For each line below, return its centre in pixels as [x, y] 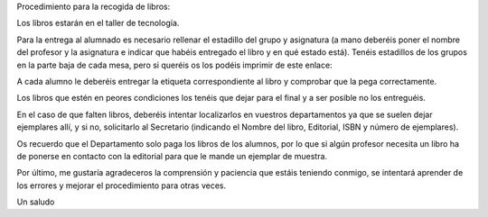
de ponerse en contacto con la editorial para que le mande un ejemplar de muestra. [172, 156]
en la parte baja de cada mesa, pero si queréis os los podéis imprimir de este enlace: [175, 65]
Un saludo [36, 202]
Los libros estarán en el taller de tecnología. [98, 23]
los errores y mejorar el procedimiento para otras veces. [121, 185]
